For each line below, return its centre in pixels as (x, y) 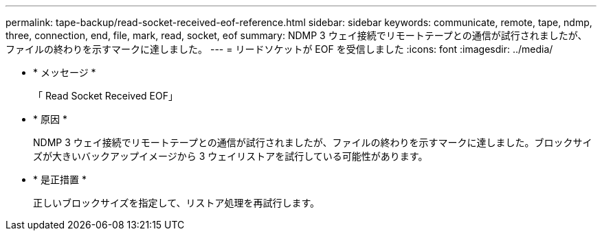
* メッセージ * (65, 72)
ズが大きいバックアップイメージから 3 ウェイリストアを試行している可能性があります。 (231, 156)
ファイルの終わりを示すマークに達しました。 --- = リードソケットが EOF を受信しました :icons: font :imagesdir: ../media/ (279, 49)
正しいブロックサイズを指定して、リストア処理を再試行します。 (177, 203)
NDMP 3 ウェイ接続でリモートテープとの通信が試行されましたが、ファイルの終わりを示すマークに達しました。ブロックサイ (313, 142)
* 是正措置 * (60, 179)
